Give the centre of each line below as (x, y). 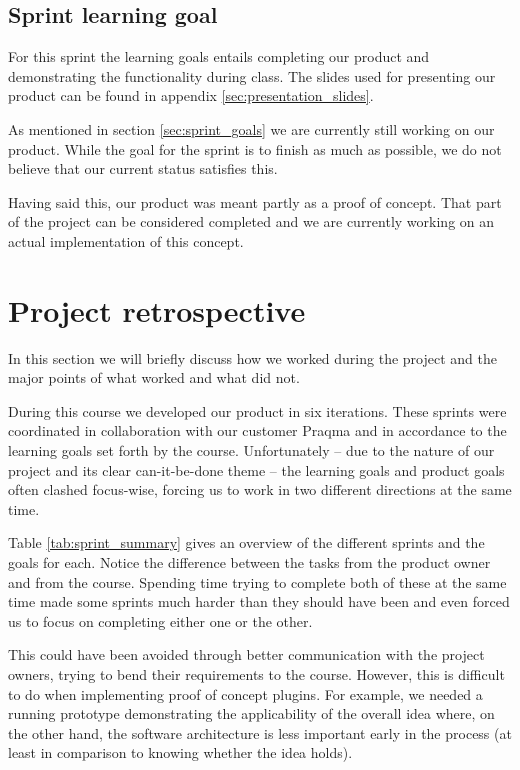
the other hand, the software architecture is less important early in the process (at (260, 732)
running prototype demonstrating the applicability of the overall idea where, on (251, 713)
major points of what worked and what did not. (154, 377)
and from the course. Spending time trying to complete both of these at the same (257, 581)
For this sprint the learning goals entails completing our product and (219, 56)
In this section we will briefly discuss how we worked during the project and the (252, 357)
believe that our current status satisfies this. (143, 168)
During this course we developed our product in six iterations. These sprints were (257, 410)
